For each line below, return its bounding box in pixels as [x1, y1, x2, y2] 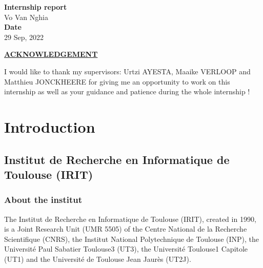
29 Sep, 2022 [4, 31, 44, 42]
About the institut [4, 193, 82, 206]
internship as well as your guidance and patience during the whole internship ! [4, 86, 250, 97]
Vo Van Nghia [4, 11, 48, 22]
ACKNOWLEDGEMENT [4, 49, 98, 59]
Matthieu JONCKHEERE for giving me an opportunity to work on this [4, 76, 230, 87]
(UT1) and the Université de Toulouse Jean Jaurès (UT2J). [4, 253, 191, 264]
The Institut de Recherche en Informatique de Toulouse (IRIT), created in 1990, [4, 213, 256, 224]
